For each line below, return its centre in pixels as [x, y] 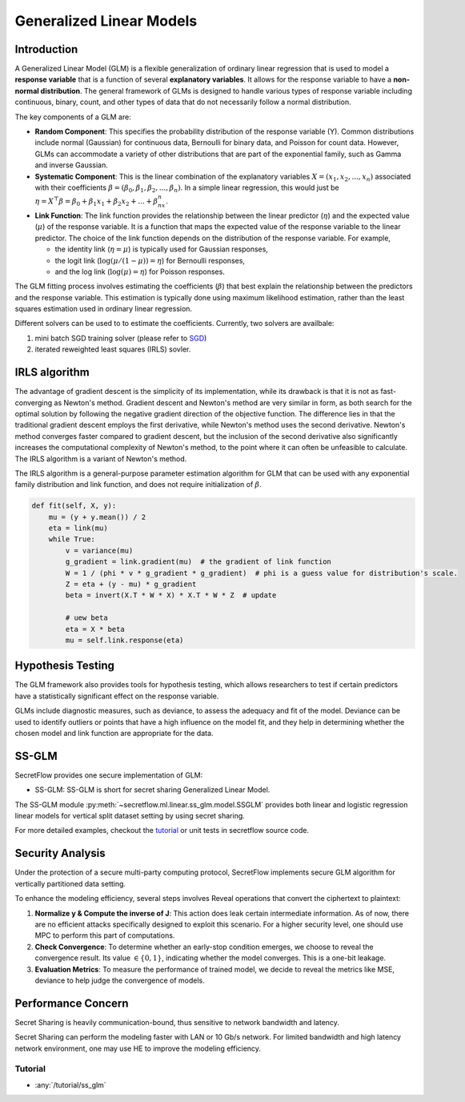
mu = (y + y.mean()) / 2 [97, 517]
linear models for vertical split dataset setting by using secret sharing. [130, 816]
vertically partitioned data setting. [70, 883]
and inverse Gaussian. [71, 165]
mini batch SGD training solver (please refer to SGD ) [121, 338]
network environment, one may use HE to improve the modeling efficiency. [138, 1048]
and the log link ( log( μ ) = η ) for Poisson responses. [140, 271]
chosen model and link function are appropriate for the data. [114, 734]
